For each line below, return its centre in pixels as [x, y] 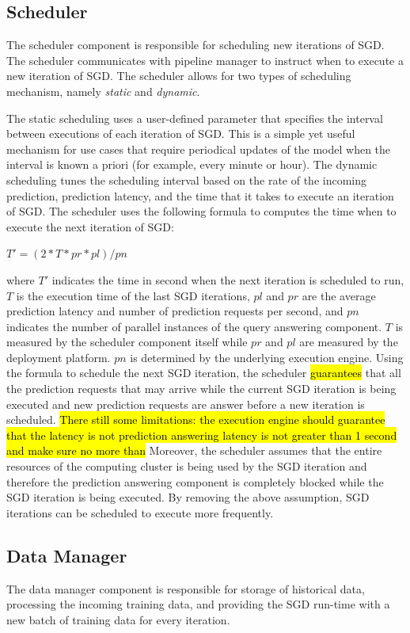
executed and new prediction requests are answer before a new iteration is [186, 404]
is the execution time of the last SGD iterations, [133, 295]
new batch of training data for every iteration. [118, 619]
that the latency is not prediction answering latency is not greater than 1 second [202, 435]
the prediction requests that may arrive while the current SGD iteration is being [201, 389]
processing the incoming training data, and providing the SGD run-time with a [198, 604]
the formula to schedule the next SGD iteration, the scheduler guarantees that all [204, 373]
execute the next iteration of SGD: [90, 226]
